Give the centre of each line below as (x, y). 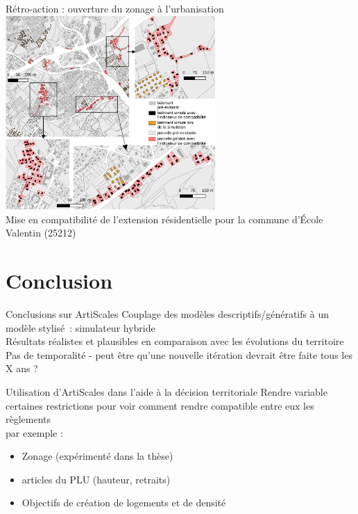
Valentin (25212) (41, 233)
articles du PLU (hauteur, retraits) (96, 479)
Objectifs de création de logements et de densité (124, 503)
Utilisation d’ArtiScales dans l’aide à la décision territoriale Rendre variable (167, 391)
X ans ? (22, 368)
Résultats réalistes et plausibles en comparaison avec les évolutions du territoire (175, 341)
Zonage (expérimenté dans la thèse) (97, 456)
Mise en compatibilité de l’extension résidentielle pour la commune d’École (164, 219)
